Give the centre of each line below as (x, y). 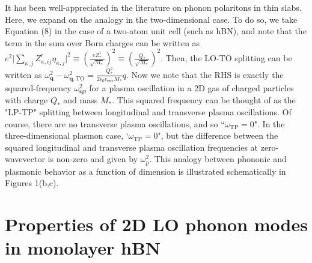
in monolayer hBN (83, 248)
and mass (81, 100)
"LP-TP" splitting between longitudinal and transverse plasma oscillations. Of (148, 111)
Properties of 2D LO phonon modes (156, 224)
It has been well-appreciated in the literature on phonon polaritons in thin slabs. (153, 7)
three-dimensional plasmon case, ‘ (67, 135)
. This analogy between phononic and (218, 159)
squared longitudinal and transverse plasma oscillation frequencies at (132, 147)
